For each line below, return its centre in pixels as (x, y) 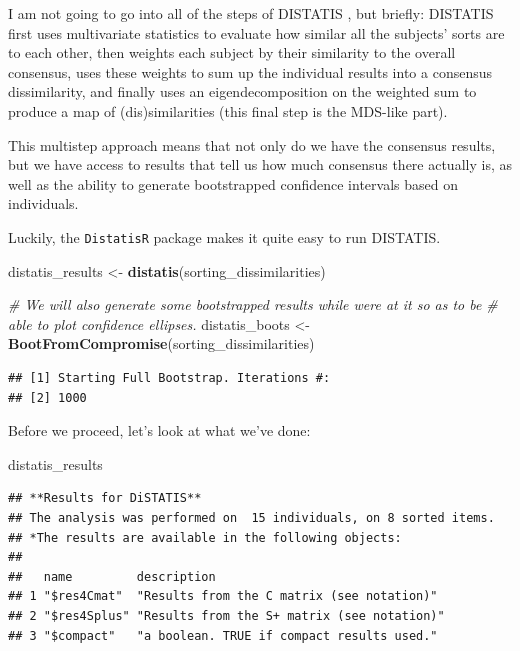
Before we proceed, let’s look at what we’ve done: (159, 430)
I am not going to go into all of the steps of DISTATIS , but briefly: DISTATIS (251, 13)
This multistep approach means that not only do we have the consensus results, (252, 144)
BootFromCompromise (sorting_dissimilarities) (161, 343)
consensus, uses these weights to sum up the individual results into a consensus (250, 71)
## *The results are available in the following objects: (205, 537)
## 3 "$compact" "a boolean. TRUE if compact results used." (223, 635)
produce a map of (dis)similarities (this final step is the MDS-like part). (228, 110)
